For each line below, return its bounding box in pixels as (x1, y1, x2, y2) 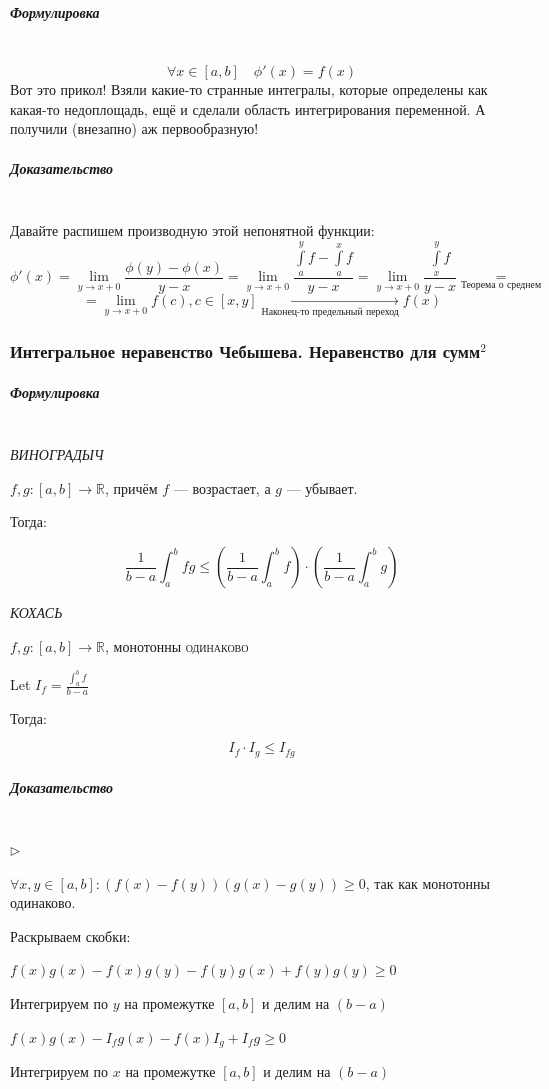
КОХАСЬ (10, 602, 63, 623)
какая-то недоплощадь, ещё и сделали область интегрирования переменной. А (10, 98, 486, 119)
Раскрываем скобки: (10, 925, 131, 946)
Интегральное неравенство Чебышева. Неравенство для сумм (10, 339, 481, 364)
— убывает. (286, 477, 358, 498)
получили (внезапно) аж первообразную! (10, 118, 259, 139)
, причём (105, 477, 158, 498)
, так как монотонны (365, 872, 490, 893)
